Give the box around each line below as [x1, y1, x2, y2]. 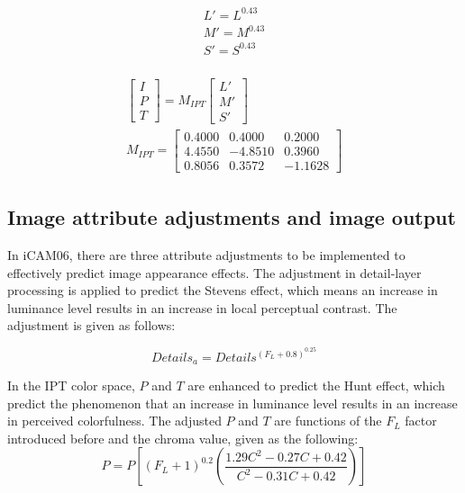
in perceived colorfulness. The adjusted [7, 411, 222, 430]
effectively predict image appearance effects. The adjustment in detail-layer [7, 263, 422, 282]
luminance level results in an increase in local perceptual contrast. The [7, 298, 397, 317]
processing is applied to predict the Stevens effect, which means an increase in [7, 281, 438, 300]
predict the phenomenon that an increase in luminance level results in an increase [7, 393, 458, 412]
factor [405, 411, 437, 430]
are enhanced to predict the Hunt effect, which [187, 376, 445, 395]
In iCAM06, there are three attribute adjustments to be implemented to [7, 246, 406, 264]
